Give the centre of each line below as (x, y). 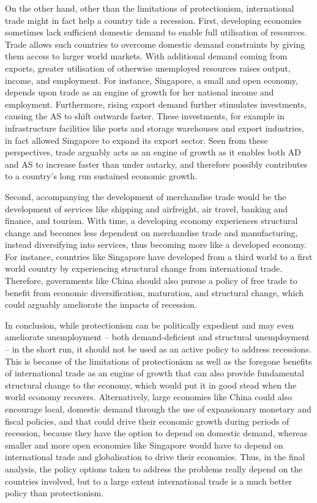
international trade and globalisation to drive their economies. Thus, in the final (155, 457)
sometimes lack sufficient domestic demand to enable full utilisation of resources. (156, 32)
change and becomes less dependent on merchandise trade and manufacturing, (151, 232)
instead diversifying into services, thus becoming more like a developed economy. (156, 244)
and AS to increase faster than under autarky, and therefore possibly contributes (156, 164)
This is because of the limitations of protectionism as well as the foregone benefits (158, 361)
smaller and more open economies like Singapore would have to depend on (144, 445)
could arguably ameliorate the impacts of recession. (101, 304)
